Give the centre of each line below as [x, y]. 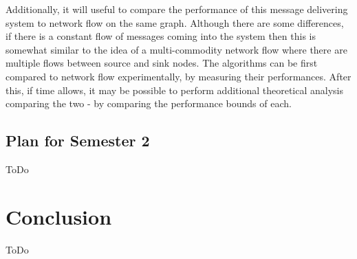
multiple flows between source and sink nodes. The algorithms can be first [162, 63]
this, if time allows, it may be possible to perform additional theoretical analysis [174, 90]
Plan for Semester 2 [78, 140]
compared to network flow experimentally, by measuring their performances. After [178, 76]
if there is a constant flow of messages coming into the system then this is [161, 36]
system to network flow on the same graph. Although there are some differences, [175, 22]
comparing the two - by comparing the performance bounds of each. [149, 103]
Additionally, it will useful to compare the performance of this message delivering [177, 9]
